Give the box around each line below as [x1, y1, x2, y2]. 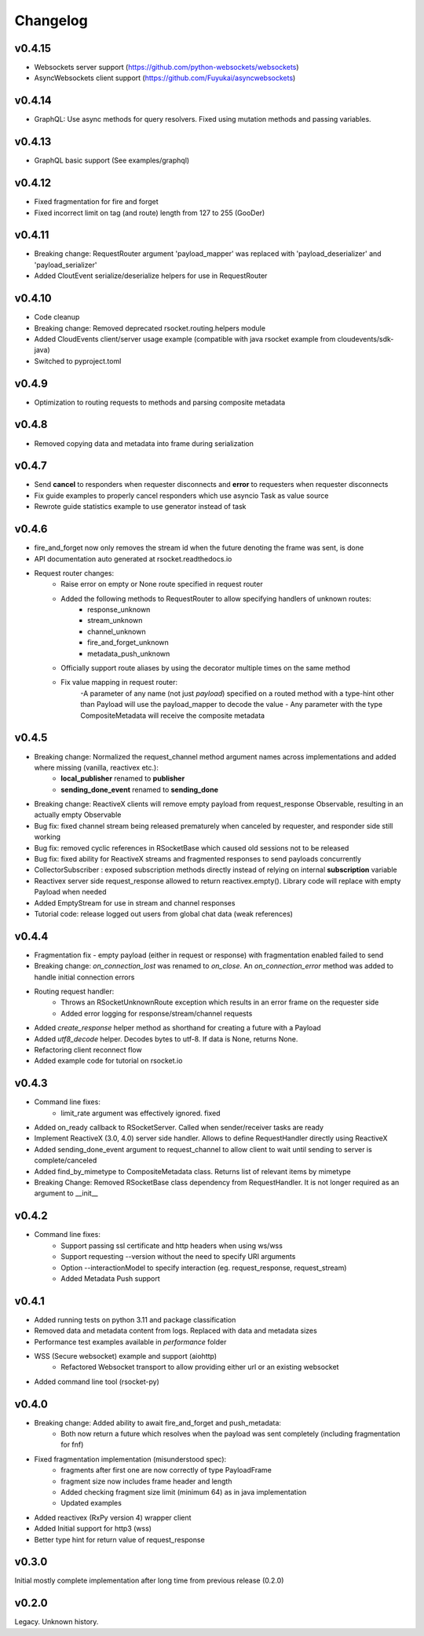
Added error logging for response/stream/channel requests [60, 1008, 253, 1018]
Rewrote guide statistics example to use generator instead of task [34, 502, 247, 511]
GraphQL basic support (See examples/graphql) [34, 156, 190, 165]
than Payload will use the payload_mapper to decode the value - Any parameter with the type [80, 700, 383, 709]
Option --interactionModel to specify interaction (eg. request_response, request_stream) [60, 1263, 347, 1272]
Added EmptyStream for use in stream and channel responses [34, 898, 236, 907]
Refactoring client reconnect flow [34, 1045, 142, 1054]
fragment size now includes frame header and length [60, 1477, 232, 1486]
